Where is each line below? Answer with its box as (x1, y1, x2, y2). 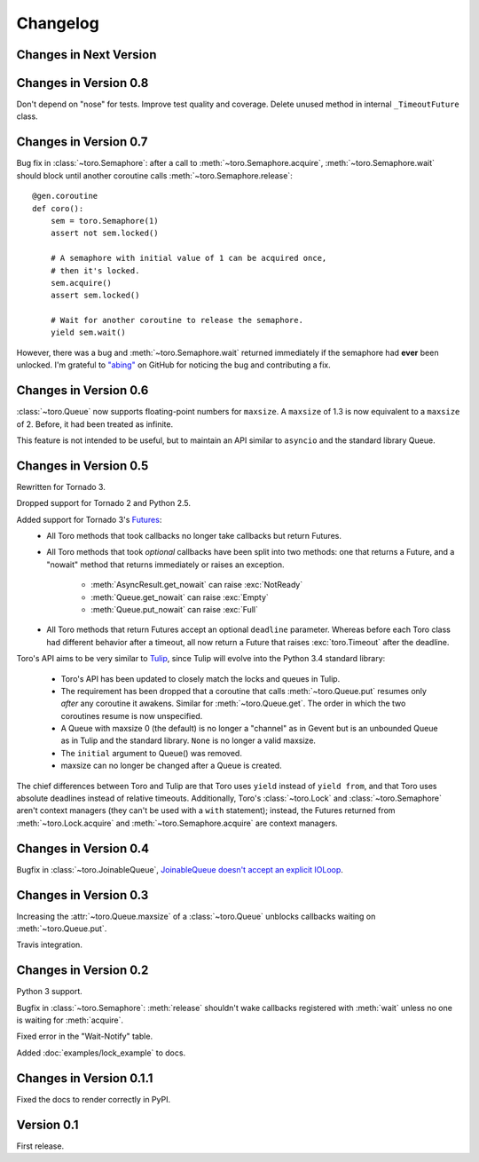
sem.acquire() (50, 278, 113, 288)
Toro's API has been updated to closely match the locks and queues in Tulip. (60, 673, 341, 684)
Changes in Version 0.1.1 (16, 1071, 153, 1086)
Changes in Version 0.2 (16, 963, 149, 978)
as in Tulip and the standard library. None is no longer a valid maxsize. (60, 735, 317, 746)
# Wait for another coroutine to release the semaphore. (50, 315, 303, 326)
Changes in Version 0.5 (16, 458, 149, 473)
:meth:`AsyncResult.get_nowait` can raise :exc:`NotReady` (90, 580, 303, 590)
